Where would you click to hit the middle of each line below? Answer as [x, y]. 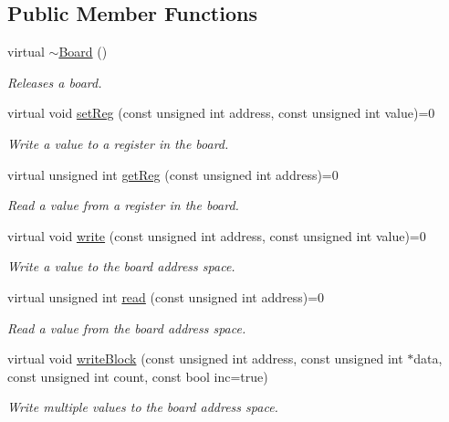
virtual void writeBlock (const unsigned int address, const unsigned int [205, 359]
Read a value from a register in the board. [123, 205]
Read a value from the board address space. [127, 327]
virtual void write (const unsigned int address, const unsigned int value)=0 [217, 235]
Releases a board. [55, 82]
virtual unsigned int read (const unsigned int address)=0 [166, 296]
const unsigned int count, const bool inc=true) [138, 376]
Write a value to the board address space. [121, 266]
